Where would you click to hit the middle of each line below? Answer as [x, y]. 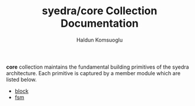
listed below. [22, 79]
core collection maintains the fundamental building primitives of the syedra [98, 67]
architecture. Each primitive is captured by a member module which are [93, 73]
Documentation [100, 23]
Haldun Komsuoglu [100, 40]
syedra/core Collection [100, 11]
